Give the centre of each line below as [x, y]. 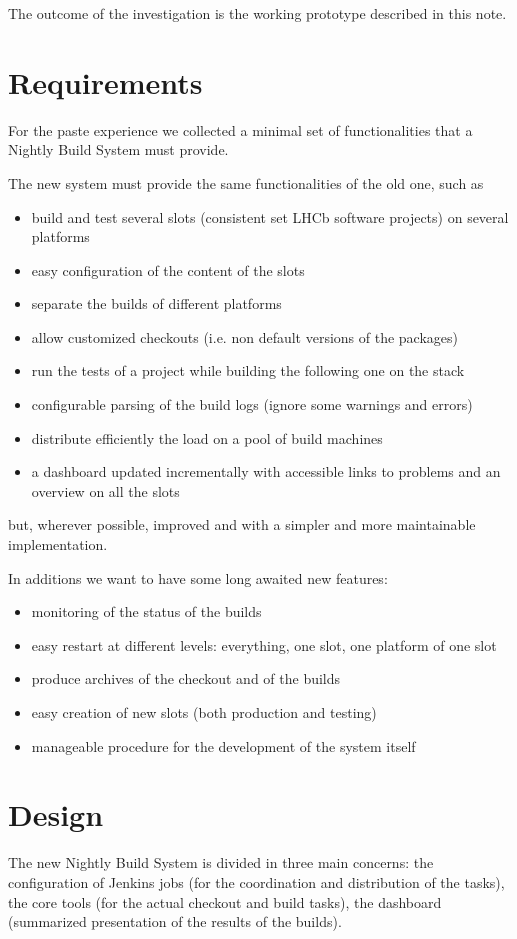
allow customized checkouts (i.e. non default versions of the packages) [245, 336]
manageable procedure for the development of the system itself [223, 745]
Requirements [105, 81]
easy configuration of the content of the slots [168, 269]
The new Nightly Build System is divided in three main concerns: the [221, 862]
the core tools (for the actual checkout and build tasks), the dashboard [225, 901]
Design [56, 814]
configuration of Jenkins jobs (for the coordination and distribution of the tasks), [256, 881]
